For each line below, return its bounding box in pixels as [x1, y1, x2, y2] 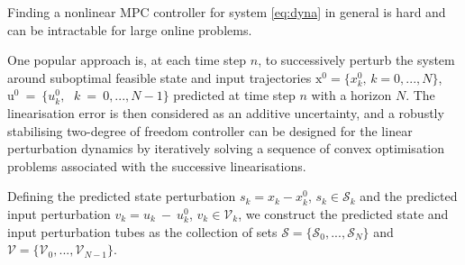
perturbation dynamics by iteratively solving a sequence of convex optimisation [7, 139, 444, 158]
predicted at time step [173, 86, 296, 105]
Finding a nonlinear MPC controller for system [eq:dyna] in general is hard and [7, 3, 446, 21]
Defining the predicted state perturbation [7, 187, 236, 206]
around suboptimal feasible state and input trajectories [7, 68, 312, 87]
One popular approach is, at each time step [7, 50, 247, 69]
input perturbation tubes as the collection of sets [7, 222, 278, 241]
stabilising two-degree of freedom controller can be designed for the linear [7, 121, 413, 140]
